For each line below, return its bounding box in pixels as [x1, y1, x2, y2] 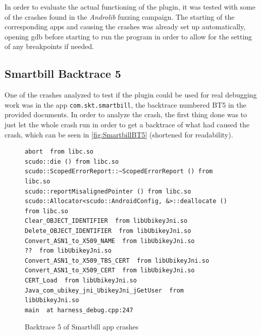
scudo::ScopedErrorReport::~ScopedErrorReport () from [25, 168, 213, 175]
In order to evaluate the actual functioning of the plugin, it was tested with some [5, 2, 255, 12]
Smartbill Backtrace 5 [5, 66, 121, 81]
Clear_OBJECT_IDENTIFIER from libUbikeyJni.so [25, 217, 188, 225]
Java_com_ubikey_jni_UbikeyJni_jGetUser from [25, 286, 184, 294]
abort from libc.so [25, 148, 94, 156]
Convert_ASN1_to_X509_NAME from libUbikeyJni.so [25, 237, 195, 245]
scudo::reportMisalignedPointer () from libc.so [25, 187, 191, 195]
